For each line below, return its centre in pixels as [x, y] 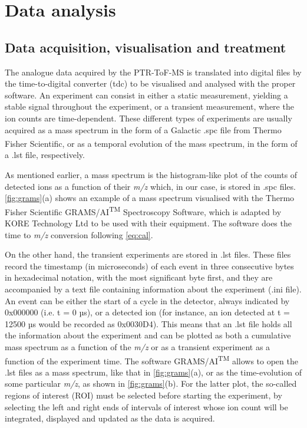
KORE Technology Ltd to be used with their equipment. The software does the [148, 223]
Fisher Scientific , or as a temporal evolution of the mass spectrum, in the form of [151, 143]
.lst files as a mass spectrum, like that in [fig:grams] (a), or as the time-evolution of [153, 372]
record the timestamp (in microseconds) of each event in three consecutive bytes [149, 266]
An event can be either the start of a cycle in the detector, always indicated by [147, 300]
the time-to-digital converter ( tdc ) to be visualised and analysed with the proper [150, 83]
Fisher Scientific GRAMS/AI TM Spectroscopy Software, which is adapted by [143, 210]
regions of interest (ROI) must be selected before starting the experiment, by [143, 395]
